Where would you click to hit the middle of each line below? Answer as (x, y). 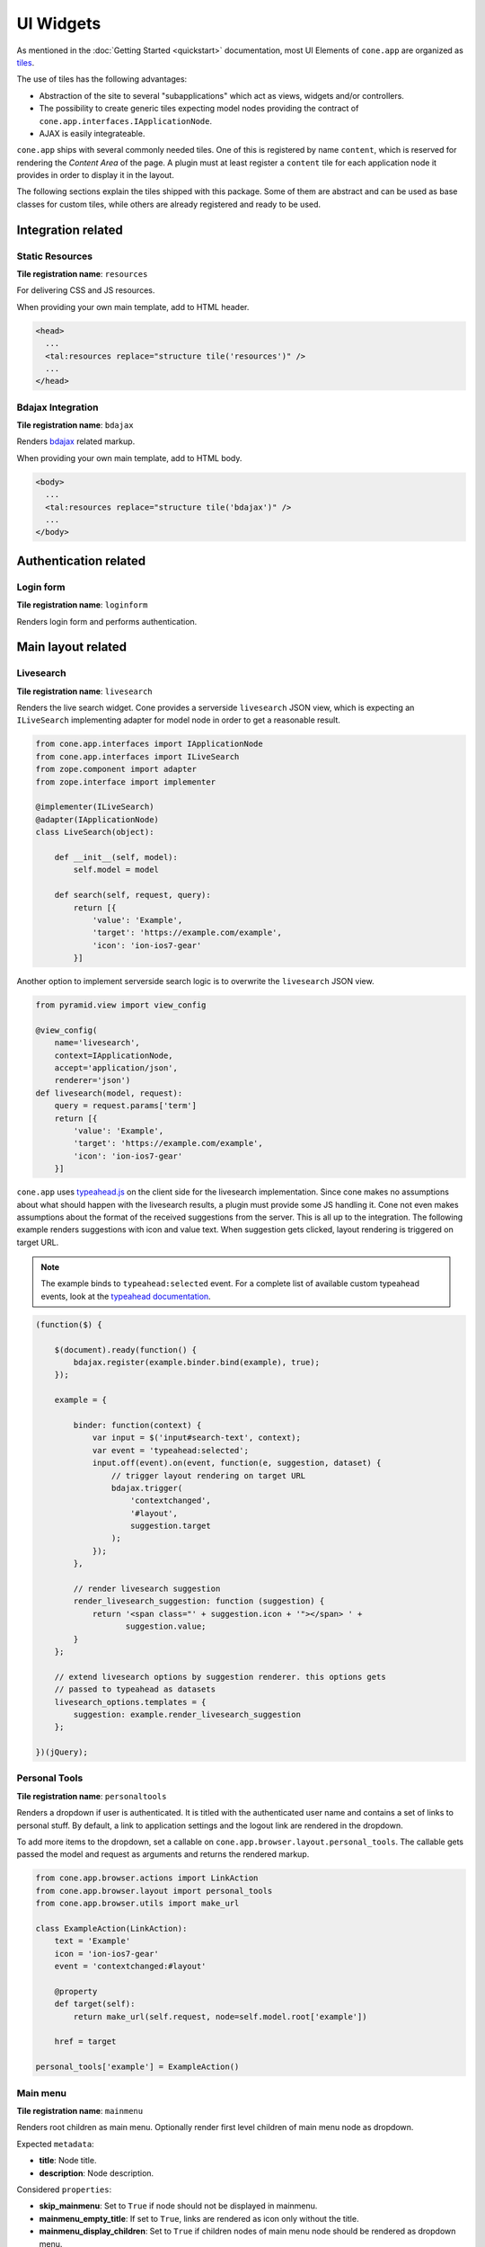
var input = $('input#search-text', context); (196, 1438)
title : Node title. (68, 2161)
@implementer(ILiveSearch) (95, 807)
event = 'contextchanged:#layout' (130, 1967)
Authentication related (81, 560)
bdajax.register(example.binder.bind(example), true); (197, 1363)
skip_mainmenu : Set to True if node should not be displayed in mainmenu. (178, 2206)
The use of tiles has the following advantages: (102, 79)
